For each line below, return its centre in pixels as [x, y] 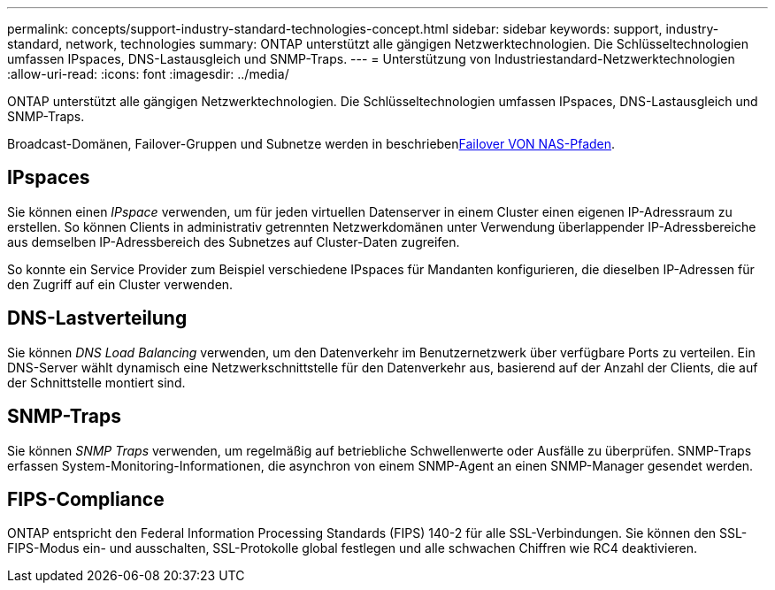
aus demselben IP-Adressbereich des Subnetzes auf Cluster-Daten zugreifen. [234, 241]
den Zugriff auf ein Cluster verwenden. [120, 284]
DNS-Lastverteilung [97, 318]
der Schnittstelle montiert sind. [96, 382]
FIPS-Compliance [86, 499]
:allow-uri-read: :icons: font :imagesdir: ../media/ [148, 74]
